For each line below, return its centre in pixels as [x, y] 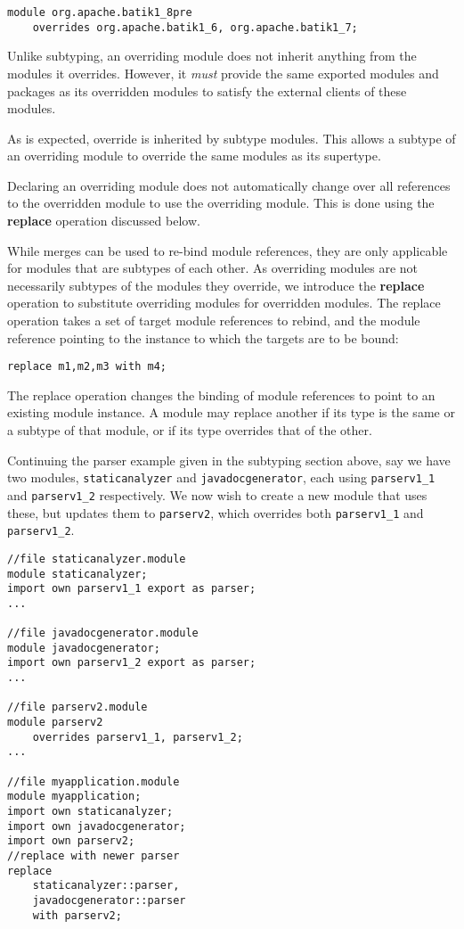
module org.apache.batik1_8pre [100, 12]
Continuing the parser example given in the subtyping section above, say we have [229, 460]
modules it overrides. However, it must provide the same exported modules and [223, 73]
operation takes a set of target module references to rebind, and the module [214, 321]
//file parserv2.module [77, 707]
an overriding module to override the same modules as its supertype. [194, 156]
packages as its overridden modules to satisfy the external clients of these [207, 90]
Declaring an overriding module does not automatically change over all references [229, 185]
